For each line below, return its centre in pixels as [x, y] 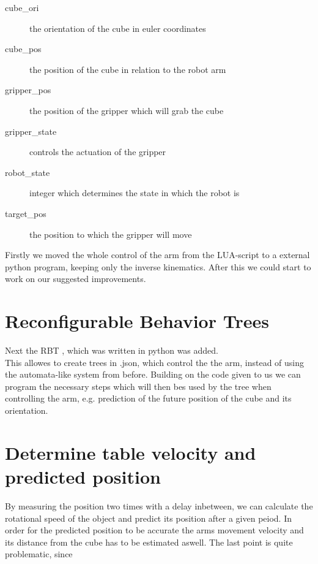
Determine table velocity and [131, 452]
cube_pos [23, 49]
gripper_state [31, 131]
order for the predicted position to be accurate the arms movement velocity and [154, 530]
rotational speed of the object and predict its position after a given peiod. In [148, 518]
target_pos [26, 213]
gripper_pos [28, 90]
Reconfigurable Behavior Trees [137, 321]
